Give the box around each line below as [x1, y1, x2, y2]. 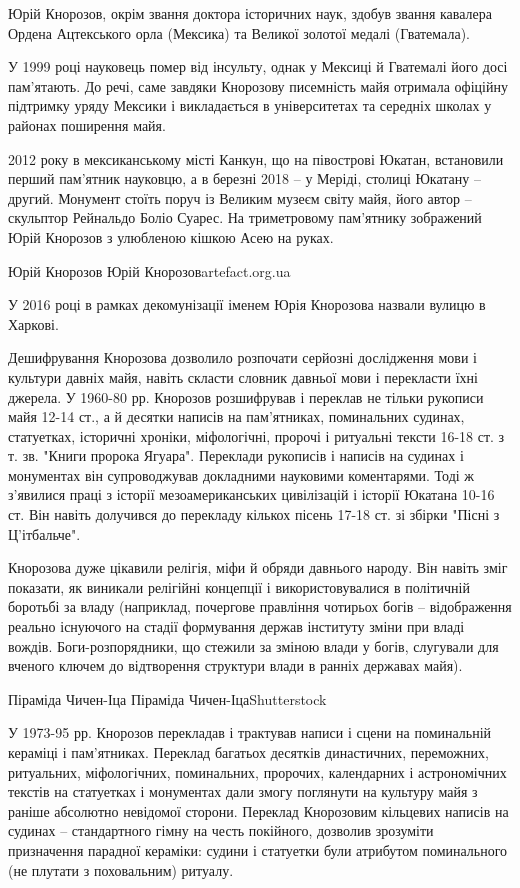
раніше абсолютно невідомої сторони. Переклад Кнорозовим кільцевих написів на [8, 800, 509, 821]
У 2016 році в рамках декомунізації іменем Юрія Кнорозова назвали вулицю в [8, 294, 486, 315]
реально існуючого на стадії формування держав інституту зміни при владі [8, 616, 465, 637]
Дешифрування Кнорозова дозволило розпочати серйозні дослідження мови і [8, 347, 477, 368]
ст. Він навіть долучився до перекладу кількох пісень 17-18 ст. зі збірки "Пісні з [8, 504, 500, 525]
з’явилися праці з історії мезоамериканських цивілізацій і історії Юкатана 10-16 [8, 484, 495, 505]
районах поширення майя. [8, 114, 166, 135]
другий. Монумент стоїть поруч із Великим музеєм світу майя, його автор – [8, 187, 472, 208]
